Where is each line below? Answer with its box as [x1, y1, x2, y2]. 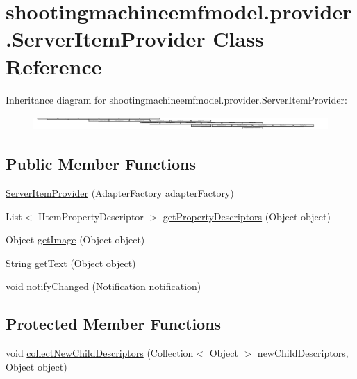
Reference [6, 51, 102, 80]
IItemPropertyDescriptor [38, 209, 144, 223]
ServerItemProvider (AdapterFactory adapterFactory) [6, 186, 234, 200]
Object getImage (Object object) [6, 232, 145, 247]
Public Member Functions [6, 153, 196, 175]
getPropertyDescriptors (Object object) [163, 209, 331, 223]
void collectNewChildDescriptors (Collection [6, 346, 194, 360]
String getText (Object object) [6, 255, 136, 270]
